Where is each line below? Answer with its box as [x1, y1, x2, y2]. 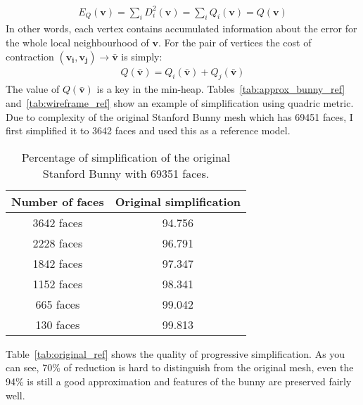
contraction [6, 49, 54, 63]
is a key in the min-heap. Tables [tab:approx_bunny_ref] [96, 82, 345, 96]
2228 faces [32, 234, 83, 251]
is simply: [121, 49, 163, 63]
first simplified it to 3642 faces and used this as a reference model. [6, 123, 291, 138]
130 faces [35, 316, 80, 333]
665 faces [35, 295, 80, 312]
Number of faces [11, 193, 104, 210]
